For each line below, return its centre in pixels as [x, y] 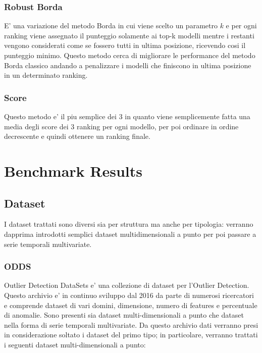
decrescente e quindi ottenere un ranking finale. [77, 136]
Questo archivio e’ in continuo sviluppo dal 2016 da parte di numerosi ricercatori [129, 295]
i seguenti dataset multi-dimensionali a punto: [75, 344]
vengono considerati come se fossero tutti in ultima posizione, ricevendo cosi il [125, 45]
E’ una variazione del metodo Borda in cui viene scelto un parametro [111, 26]
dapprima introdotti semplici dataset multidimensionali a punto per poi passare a [130, 234]
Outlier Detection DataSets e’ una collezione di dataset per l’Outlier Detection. [127, 285]
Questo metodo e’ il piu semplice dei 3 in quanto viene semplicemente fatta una [127, 116]
